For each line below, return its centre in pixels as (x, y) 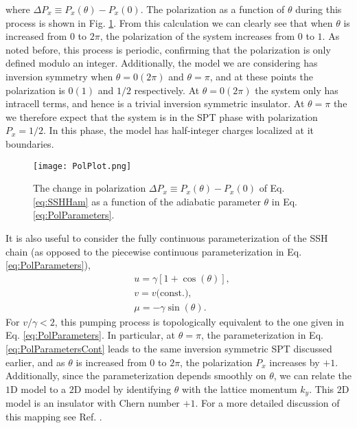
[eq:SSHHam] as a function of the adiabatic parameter (147, 201)
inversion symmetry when (59, 76)
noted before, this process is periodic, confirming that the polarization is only (168, 49)
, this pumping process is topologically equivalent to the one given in (199, 321)
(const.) (172, 293)
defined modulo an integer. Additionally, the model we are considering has (162, 63)
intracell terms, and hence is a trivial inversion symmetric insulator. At (155, 103)
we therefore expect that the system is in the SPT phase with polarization (162, 116)
